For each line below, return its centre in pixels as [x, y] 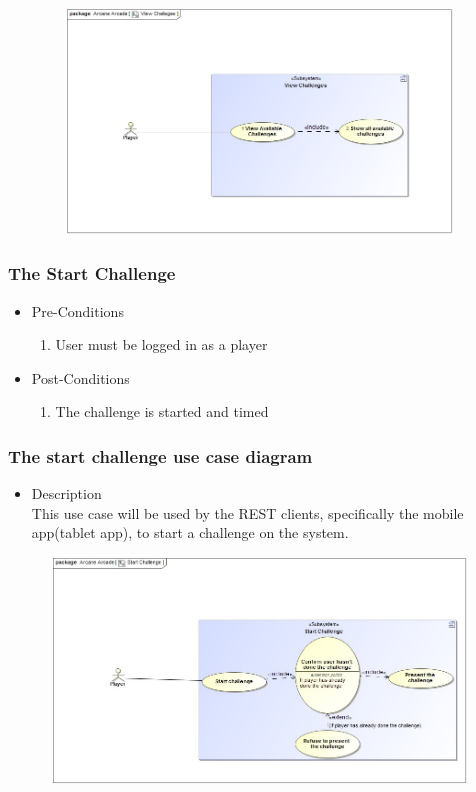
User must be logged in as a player [161, 344]
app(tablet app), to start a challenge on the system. [190, 532]
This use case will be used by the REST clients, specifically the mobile [247, 512]
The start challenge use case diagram [160, 455]
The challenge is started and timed [162, 411]
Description [66, 493]
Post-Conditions [80, 377]
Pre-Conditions [77, 310]
